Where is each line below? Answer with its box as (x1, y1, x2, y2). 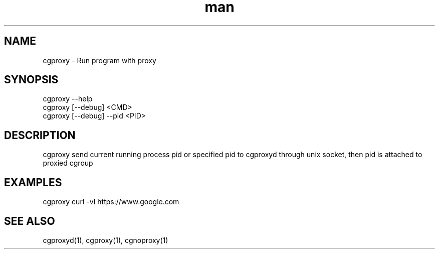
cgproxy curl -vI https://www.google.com (43, 197, 179, 206)
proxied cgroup (43, 159, 93, 168)
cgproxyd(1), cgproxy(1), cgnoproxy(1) (43, 235, 168, 244)
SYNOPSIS (4, 73, 59, 86)
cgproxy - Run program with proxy (43, 56, 156, 65)
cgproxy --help (43, 94, 93, 103)
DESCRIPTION (4, 129, 76, 142)
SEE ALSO (4, 214, 55, 227)
